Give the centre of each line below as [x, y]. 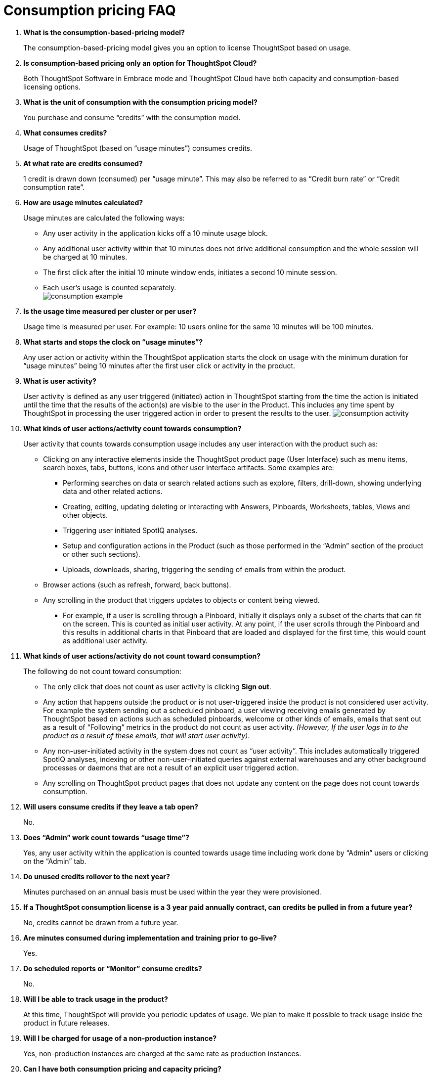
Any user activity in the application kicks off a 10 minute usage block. [155, 233]
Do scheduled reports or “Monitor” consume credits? [113, 968]
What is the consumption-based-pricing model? [104, 32]
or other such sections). [102, 554]
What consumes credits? [65, 133]
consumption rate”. [54, 187]
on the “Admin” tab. [55, 861]
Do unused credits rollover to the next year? [97, 876]
